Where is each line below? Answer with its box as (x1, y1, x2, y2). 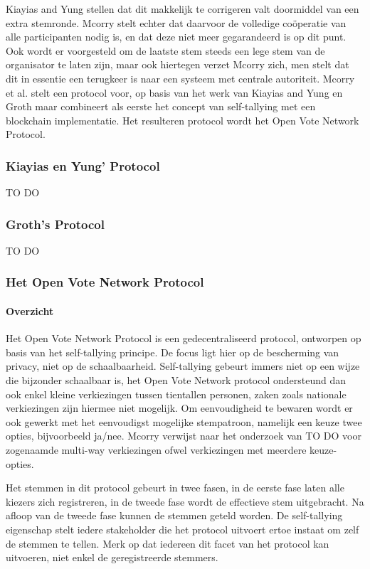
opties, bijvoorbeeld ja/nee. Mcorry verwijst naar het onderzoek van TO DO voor (6, 428, 361, 443)
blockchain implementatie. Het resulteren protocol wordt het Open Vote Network (6, 112, 359, 127)
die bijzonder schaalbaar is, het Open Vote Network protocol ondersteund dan (6, 372, 347, 387)
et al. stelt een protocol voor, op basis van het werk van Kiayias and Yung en (6, 85, 343, 100)
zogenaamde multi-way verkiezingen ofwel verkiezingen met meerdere (6, 442, 307, 457)
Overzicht (6, 304, 54, 318)
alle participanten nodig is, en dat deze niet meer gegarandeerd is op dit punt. (6, 29, 347, 44)
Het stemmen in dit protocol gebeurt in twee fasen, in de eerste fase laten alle (6, 480, 344, 495)
